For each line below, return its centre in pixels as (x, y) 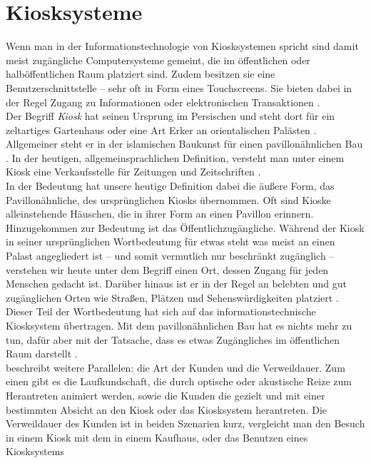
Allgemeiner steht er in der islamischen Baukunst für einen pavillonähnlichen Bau (184, 144)
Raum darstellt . (42, 353)
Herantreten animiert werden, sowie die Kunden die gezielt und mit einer (166, 395)
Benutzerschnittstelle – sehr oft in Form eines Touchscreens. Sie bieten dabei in (179, 87)
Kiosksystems (35, 451)
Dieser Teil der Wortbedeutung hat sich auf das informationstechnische (161, 311)
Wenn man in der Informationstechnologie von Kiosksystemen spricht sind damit (182, 46)
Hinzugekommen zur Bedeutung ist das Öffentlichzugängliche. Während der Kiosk (185, 227)
